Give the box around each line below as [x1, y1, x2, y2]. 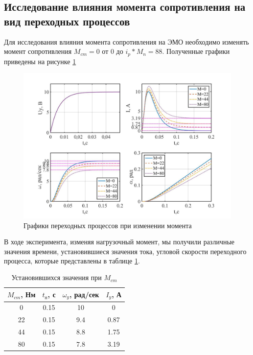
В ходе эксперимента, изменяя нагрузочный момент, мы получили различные [4, 237, 235, 247]
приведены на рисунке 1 [4, 56, 76, 66]
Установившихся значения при [11, 272, 102, 283]
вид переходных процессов [4, 13, 130, 28]
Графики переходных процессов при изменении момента [23, 220, 192, 230]
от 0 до [102, 46, 123, 56]
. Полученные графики [162, 46, 230, 56]
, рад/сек [69, 289, 99, 299]
